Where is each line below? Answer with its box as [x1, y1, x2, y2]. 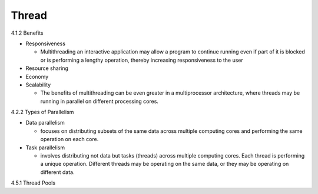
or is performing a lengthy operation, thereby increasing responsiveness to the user [40, 56, 244, 63]
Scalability [25, 81, 51, 88]
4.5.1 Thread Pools [11, 179, 56, 186]
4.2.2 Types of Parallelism [11, 109, 74, 116]
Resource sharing [25, 65, 69, 72]
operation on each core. [40, 136, 99, 143]
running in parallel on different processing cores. [40, 98, 159, 105]
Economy [25, 73, 49, 80]
